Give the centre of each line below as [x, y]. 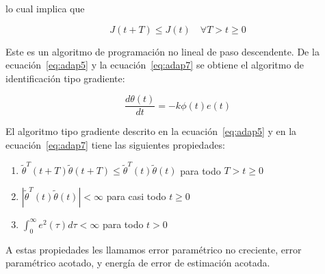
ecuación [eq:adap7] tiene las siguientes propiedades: [115, 145]
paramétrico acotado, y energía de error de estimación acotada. [138, 263]
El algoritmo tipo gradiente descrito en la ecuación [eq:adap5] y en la [151, 131]
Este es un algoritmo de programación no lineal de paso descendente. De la [162, 51]
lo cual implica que [45, 8]
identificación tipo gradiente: [65, 78]
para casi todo [136, 196]
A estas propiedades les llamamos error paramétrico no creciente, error [154, 249]
